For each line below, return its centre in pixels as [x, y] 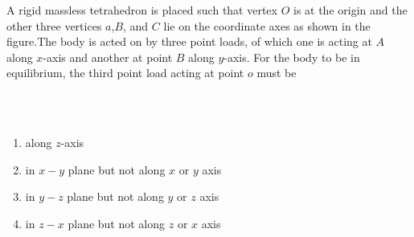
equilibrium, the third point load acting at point [125, 73]
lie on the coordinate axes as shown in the [267, 25]
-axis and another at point [108, 57]
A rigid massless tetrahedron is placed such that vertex [142, 10]
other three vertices [54, 25]
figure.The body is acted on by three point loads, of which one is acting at [189, 41]
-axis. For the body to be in [292, 57]
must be [277, 73]
